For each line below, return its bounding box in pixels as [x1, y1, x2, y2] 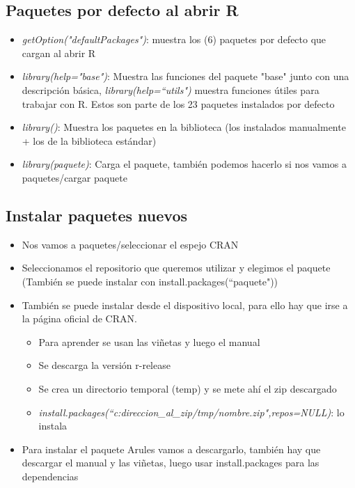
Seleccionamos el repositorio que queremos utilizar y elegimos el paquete [22, 260, 331, 275]
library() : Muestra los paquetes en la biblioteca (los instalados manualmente [22, 120, 346, 134]
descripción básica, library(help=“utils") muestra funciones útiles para [22, 82, 319, 97]
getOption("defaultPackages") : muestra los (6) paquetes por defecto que [22, 32, 326, 47]
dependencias [22, 469, 79, 483]
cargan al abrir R [22, 45, 96, 60]
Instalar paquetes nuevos [6, 204, 188, 226]
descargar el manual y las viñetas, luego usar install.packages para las [22, 455, 319, 470]
